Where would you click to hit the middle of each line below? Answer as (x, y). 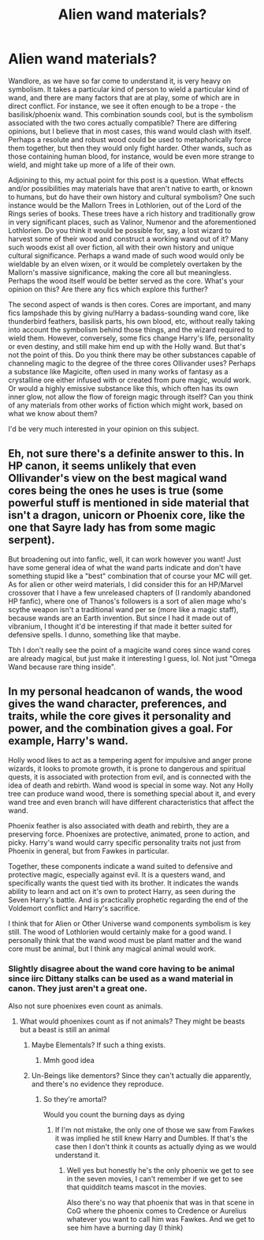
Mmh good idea (69, 1060)
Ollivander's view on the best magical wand (117, 478)
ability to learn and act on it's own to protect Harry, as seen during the (122, 891)
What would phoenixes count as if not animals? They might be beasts (132, 1021)
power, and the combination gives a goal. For (121, 729)
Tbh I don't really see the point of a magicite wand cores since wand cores (129, 650)
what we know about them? (53, 413)
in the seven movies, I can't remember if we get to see (155, 1178)
